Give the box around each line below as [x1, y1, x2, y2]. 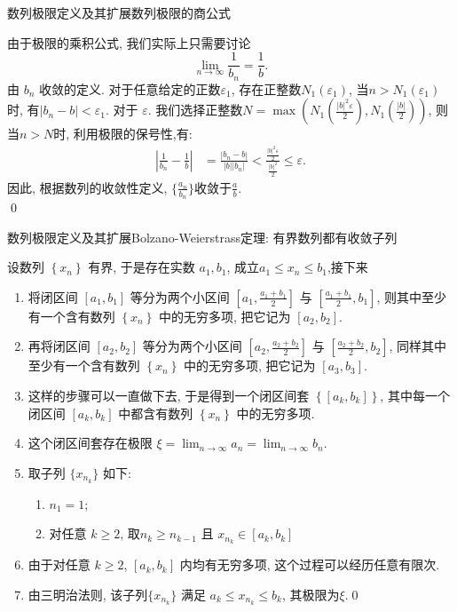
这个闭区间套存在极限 [28, 433, 153, 452]
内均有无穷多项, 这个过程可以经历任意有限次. [179, 555, 440, 574]
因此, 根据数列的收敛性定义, [7, 178, 168, 196]
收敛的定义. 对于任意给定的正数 [39, 79, 221, 98]
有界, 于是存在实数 [88, 258, 195, 276]
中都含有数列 [118, 403, 193, 422]
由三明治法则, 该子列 [28, 584, 148, 603]
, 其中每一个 [380, 386, 450, 405]
